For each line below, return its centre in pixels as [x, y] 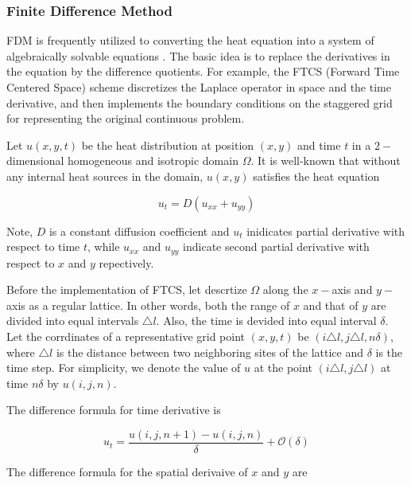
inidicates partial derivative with [326, 231]
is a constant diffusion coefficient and [139, 231]
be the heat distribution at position [168, 145]
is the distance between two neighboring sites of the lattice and [209, 352]
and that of [331, 305]
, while [103, 246]
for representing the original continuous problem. [126, 118]
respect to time [43, 246]
